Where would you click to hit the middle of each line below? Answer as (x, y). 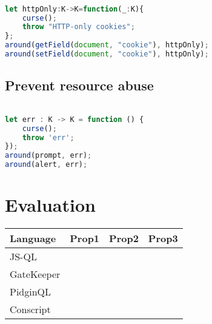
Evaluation (50, 205)
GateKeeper (35, 274)
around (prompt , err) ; (48, 156)
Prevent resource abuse (79, 85)
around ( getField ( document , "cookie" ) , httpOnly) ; (107, 45)
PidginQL (31, 292)
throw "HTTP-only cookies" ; (78, 27)
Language (33, 238)
